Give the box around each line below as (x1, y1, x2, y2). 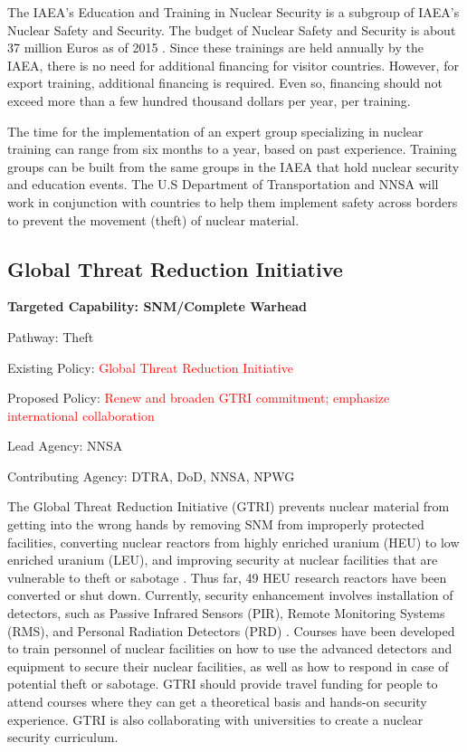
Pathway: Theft (7, 327, 94, 346)
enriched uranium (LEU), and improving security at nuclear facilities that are (7, 550, 438, 569)
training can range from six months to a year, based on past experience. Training (7, 139, 457, 158)
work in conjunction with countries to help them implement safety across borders (7, 192, 458, 211)
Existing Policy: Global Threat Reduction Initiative (7, 357, 293, 376)
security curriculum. (7, 728, 119, 747)
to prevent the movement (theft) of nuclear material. (7, 210, 300, 229)
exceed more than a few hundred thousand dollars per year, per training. (7, 90, 411, 109)
